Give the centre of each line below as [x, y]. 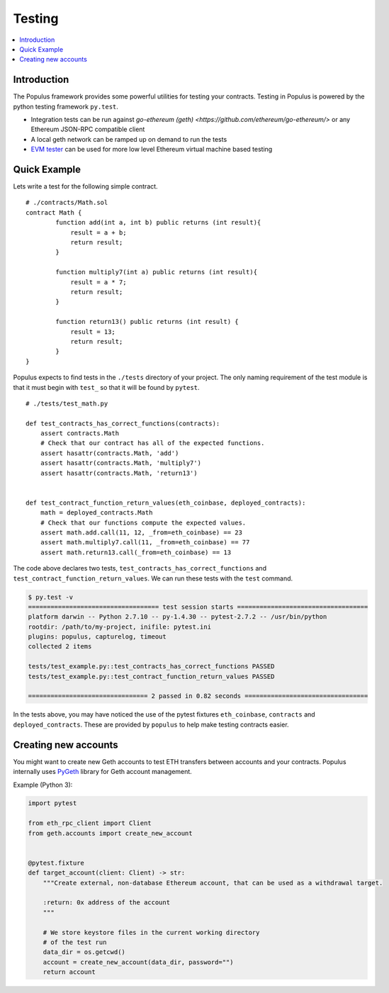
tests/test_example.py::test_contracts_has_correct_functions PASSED [151, 667]
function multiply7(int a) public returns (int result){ [157, 272]
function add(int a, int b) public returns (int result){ [158, 223]
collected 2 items [60, 646]
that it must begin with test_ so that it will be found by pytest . [106, 387]
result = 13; [93, 332]
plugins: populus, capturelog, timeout [97, 637]
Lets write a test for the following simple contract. [86, 186]
